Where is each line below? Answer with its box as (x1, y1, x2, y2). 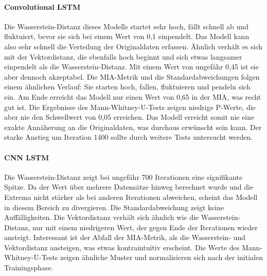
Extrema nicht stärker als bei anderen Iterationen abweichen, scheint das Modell (4, 191, 258, 202)
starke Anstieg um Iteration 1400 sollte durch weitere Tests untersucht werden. (4, 132, 253, 142)
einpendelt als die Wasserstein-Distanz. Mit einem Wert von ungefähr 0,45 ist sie (4, 61, 259, 72)
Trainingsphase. (4, 262, 54, 273)
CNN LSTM (4, 152, 49, 162)
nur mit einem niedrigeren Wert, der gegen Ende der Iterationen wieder (32, 222, 258, 232)
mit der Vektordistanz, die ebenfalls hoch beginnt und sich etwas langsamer (4, 51, 242, 62)
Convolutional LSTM (4, 1, 81, 12)
